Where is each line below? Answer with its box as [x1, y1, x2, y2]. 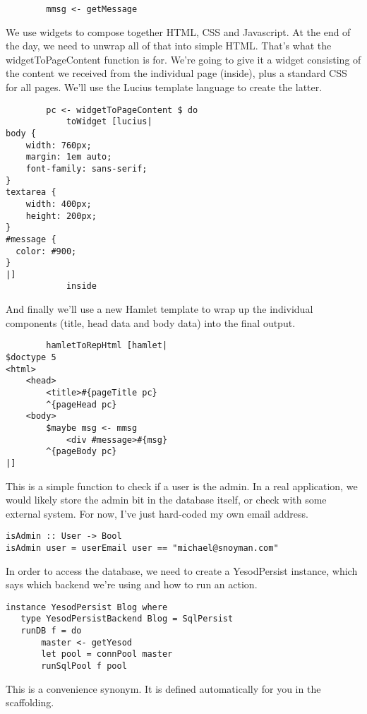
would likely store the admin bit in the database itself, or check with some [6, 492, 327, 507]
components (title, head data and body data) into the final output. [6, 315, 296, 330]
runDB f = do [20, 626, 82, 636]
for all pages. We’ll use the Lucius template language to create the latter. [6, 80, 323, 95]
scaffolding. [6, 695, 54, 710]
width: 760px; [25, 140, 92, 150]
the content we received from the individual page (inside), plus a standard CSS [6, 66, 347, 81]
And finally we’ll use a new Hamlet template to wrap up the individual [6, 302, 313, 316]
